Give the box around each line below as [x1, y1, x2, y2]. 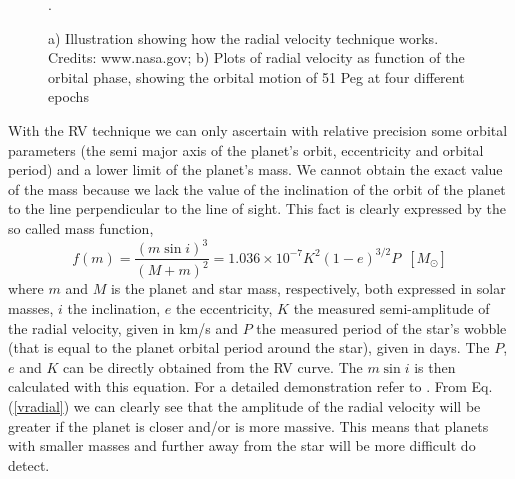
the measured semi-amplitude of [293, 298, 490, 319]
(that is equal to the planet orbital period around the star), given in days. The [8, 337, 490, 358]
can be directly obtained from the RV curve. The [62, 356, 363, 377]
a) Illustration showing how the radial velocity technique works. [48, 27, 439, 48]
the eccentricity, [175, 298, 273, 319]
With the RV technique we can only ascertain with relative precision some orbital [8, 119, 508, 140]
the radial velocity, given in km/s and [8, 317, 238, 338]
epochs [48, 86, 89, 107]
